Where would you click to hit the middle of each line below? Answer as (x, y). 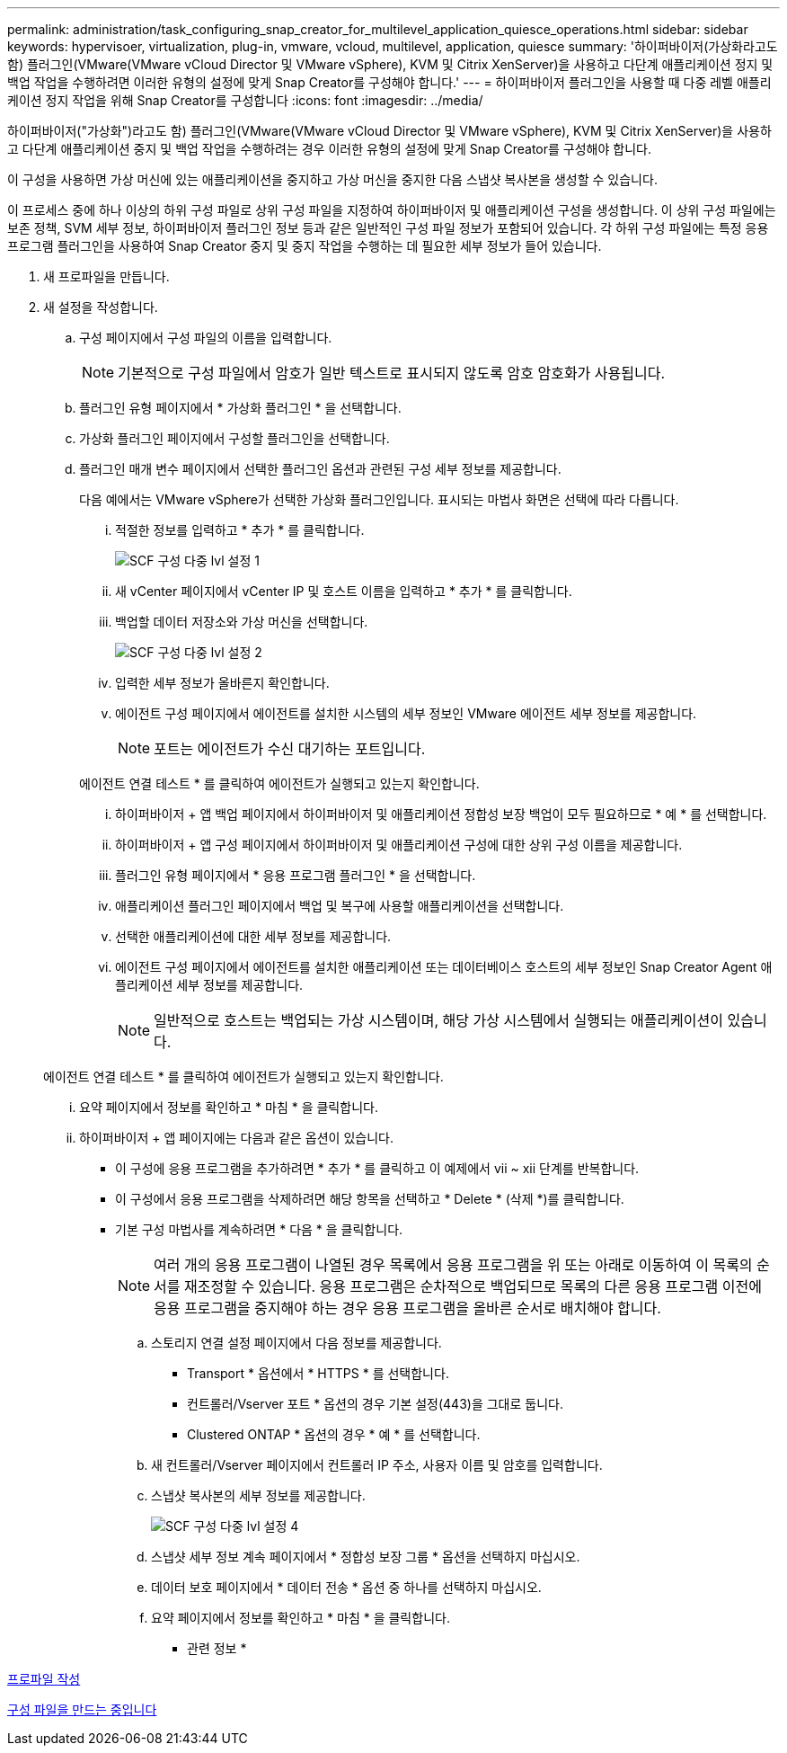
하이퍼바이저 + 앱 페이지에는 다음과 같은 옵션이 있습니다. (236, 1138)
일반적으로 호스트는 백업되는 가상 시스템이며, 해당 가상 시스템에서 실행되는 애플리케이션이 (438, 1020)
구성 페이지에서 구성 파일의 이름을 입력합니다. (206, 338)
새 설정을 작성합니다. (101, 307)
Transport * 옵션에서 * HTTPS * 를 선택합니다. (318, 1373)
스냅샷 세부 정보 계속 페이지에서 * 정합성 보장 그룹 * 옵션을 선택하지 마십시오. (366, 1557)
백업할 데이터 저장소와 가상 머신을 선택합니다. (242, 622)
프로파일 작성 (44, 1679)
